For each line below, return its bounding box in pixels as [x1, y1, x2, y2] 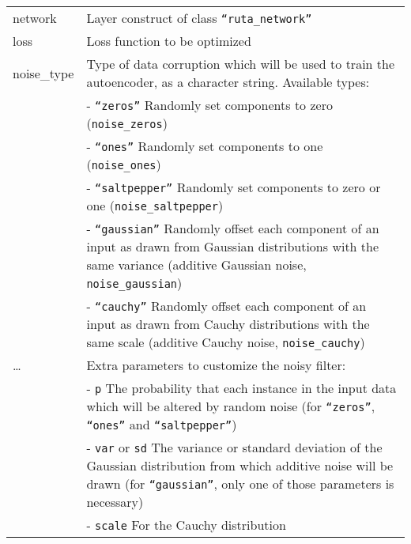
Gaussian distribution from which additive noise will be [86, 456, 394, 474]
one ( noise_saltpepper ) [86, 196, 224, 214]
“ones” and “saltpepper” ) [86, 415, 237, 433]
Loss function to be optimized [86, 32, 251, 50]
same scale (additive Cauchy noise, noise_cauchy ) [86, 333, 365, 351]
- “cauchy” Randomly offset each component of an [86, 297, 367, 315]
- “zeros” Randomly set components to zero [86, 96, 333, 114]
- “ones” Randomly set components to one [86, 137, 323, 155]
